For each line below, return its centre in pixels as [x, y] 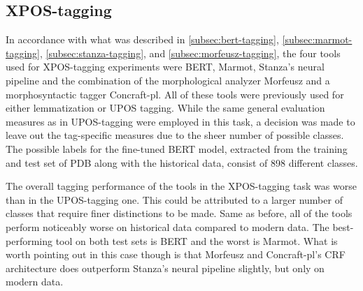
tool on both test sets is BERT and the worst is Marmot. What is [197, 240]
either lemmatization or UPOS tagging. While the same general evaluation [165, 108]
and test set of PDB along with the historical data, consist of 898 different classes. [182, 162]
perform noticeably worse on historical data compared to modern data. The [168, 226]
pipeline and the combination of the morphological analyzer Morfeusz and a [168, 80]
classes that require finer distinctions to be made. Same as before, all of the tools [179, 213]
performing [29, 240]
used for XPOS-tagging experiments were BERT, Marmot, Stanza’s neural [165, 67]
